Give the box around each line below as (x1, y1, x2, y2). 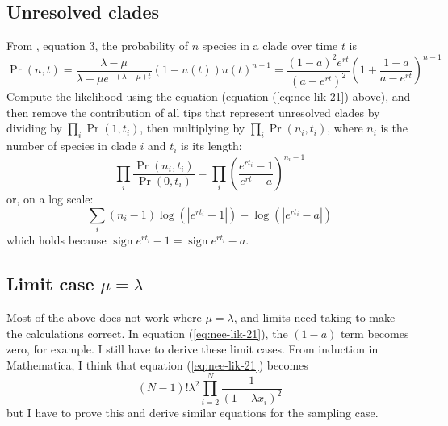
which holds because (6, 232, 107, 248)
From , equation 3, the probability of (6, 37, 189, 54)
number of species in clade (6, 137, 136, 154)
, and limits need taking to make (233, 309, 396, 326)
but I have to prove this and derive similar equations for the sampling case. (6, 404, 379, 421)
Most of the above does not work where (6, 309, 202, 326)
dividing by (6, 119, 62, 136)
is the (380, 119, 408, 136)
